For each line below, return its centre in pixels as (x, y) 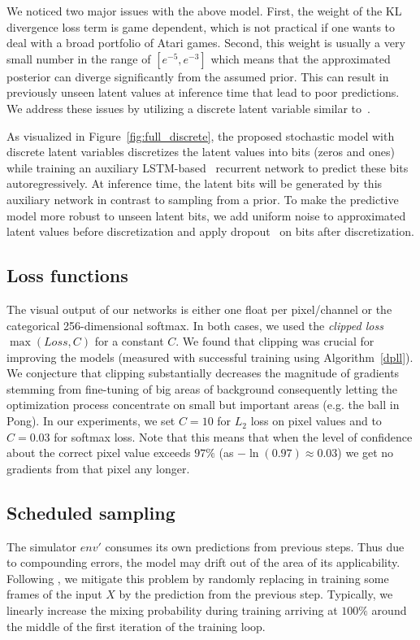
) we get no (366, 453)
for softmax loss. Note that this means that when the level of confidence (233, 436)
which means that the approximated (301, 58)
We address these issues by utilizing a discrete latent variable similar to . (188, 108)
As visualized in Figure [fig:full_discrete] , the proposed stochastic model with (201, 135)
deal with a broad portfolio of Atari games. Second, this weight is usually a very (206, 43)
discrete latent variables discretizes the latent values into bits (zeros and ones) (201, 152)
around (389, 610)
